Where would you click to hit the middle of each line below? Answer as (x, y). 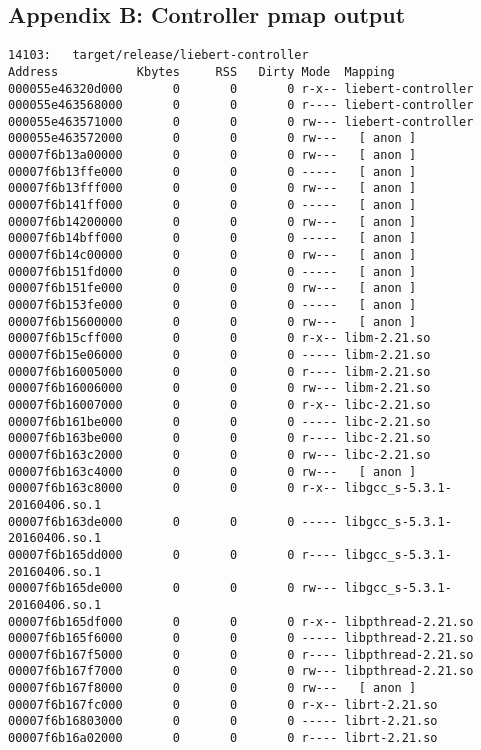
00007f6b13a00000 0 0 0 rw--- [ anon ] (212, 155)
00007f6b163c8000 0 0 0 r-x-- (173, 488)
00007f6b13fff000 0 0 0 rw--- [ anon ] (212, 188)
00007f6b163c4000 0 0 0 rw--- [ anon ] (212, 471)
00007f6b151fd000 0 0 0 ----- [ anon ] (212, 271)
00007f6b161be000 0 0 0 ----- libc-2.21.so (219, 421)
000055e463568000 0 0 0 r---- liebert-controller (241, 105)
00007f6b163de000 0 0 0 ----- (173, 521)
